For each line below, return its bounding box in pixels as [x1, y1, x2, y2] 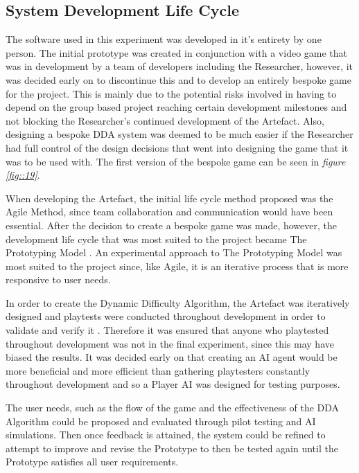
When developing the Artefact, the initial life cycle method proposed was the [6, 190, 333, 205]
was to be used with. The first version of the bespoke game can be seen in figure [6, 154, 346, 168]
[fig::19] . [6, 168, 40, 182]
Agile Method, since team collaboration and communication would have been [6, 204, 333, 219]
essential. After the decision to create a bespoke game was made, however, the [6, 217, 337, 232]
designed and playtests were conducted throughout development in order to [6, 309, 326, 323]
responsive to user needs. [6, 272, 111, 287]
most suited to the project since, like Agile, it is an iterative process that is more [6, 258, 349, 273]
